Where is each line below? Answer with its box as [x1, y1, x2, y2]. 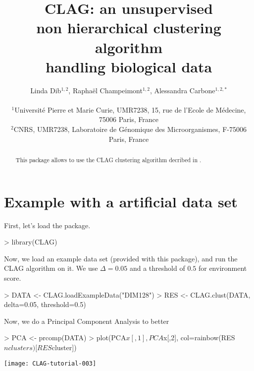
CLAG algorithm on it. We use [4, 263, 98, 273]
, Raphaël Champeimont [68, 85, 143, 95]
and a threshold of [129, 263, 185, 273]
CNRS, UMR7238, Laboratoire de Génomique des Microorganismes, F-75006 [13, 124, 247, 134]
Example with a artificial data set [4, 191, 238, 211]
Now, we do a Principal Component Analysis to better [4, 315, 169, 326]
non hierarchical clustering [36, 17, 221, 38]
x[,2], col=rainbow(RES [163, 332, 235, 343]
